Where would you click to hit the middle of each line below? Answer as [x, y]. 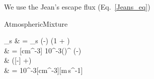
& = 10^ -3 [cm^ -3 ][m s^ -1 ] [44, 70]
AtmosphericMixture [36, 23]
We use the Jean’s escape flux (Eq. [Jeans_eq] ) [77, 7]
